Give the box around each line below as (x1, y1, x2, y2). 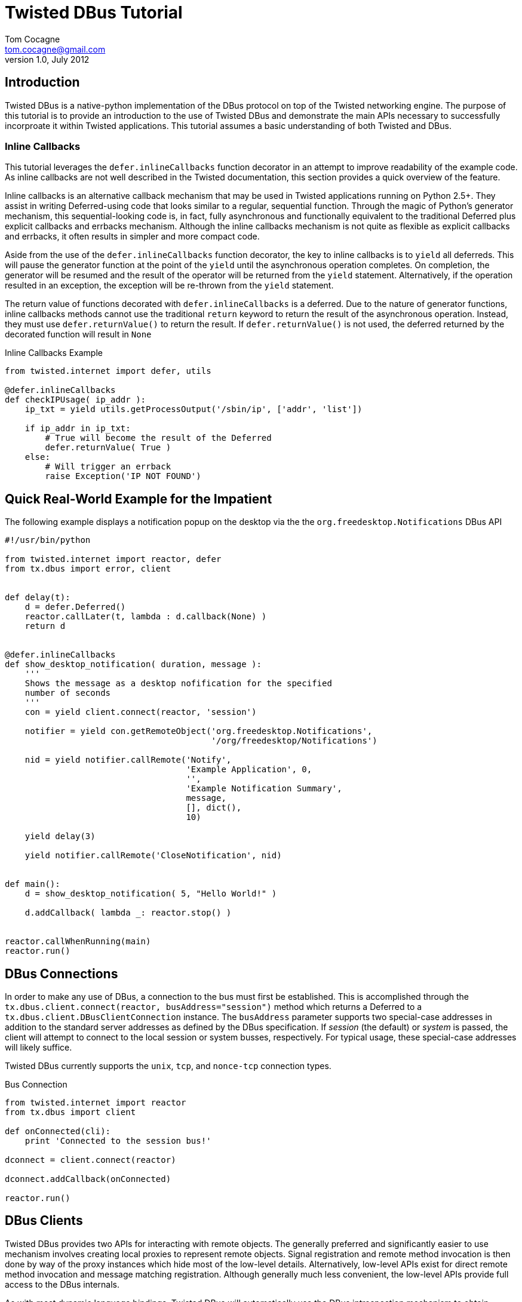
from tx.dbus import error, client (5, 564, 171, 574)
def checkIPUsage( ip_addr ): (5, 395, 146, 405)
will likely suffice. (5, 1042, 72, 1053)
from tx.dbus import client (5, 1107, 136, 1117)
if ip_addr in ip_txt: (24, 423, 131, 434)
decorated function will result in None (5, 329, 152, 340)
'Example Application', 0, (186, 764, 312, 775)
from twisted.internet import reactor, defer (5, 554, 222, 564)
